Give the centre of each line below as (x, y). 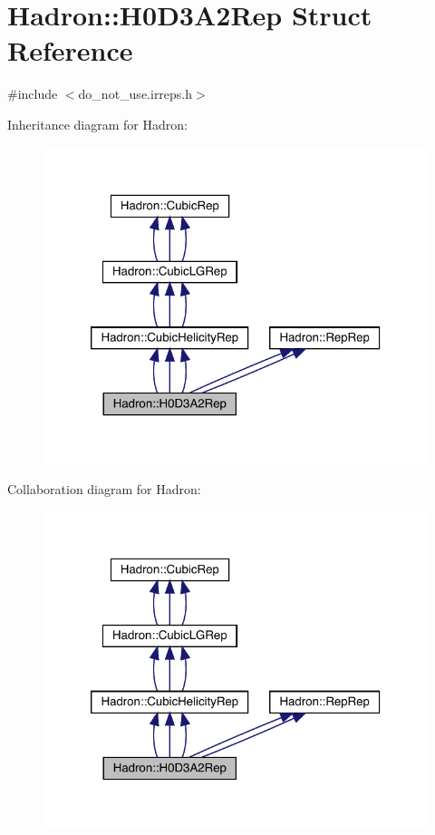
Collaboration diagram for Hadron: (104, 488)
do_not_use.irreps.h (135, 94)
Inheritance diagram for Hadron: (97, 124)
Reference (70, 50)
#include (33, 94)
